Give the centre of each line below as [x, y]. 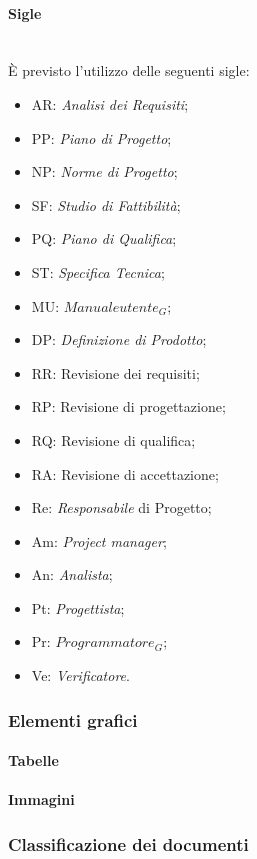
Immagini [41, 799]
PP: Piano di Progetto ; [101, 137]
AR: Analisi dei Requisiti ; [110, 103]
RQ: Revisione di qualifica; [113, 439]
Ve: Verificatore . [80, 675]
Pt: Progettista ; [78, 607]
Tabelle [33, 760]
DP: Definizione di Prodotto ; [119, 339]
